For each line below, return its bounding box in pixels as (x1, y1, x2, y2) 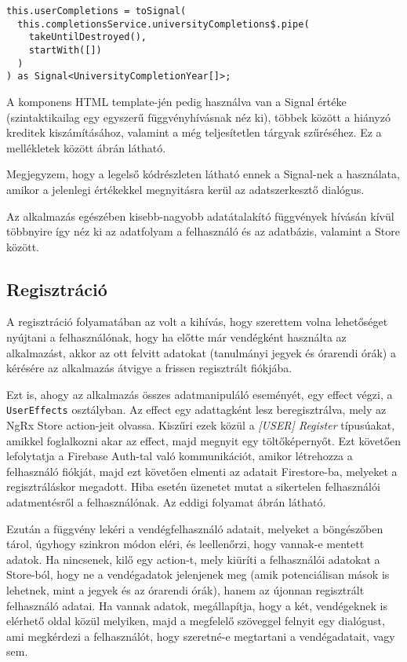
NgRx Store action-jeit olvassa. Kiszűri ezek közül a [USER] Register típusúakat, (6, 417, 395, 433)
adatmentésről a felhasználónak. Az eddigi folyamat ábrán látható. (6, 494, 326, 510)
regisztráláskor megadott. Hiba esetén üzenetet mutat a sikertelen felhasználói (6, 478, 380, 495)
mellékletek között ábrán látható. (6, 139, 166, 155)
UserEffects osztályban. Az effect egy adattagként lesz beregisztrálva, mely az (6, 401, 387, 418)
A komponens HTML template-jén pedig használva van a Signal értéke (6, 93, 347, 109)
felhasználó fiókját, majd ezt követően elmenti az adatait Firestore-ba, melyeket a (6, 463, 398, 479)
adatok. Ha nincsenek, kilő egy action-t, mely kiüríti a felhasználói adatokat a (6, 550, 380, 567)
